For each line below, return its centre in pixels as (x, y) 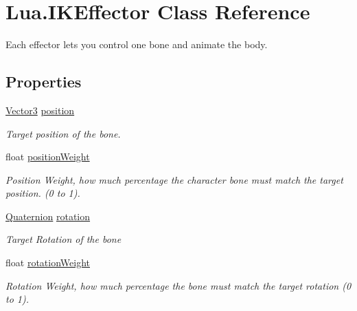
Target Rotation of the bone (64, 239)
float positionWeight (48, 157)
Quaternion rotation (48, 216)
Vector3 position (40, 110)
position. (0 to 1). (43, 193)
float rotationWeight (48, 262)
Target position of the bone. (63, 133)
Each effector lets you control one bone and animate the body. (137, 44)
